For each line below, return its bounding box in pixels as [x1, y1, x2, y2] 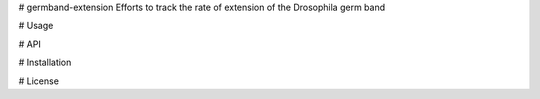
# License [18, 75, 60, 87]
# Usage [18, 20, 54, 32]
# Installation [18, 56, 72, 69]
